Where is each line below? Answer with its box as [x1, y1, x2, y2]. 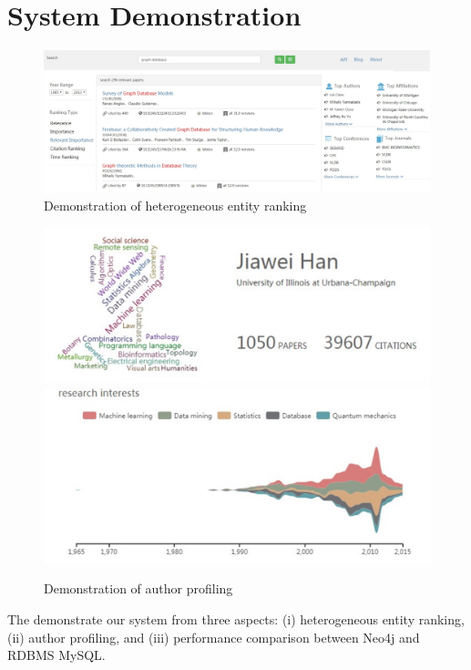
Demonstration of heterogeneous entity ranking [44, 195, 307, 214]
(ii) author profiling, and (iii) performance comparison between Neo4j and [7, 627, 420, 646]
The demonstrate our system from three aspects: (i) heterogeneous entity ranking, [7, 609, 465, 628]
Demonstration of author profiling [44, 579, 233, 598]
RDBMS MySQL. [7, 645, 106, 665]
